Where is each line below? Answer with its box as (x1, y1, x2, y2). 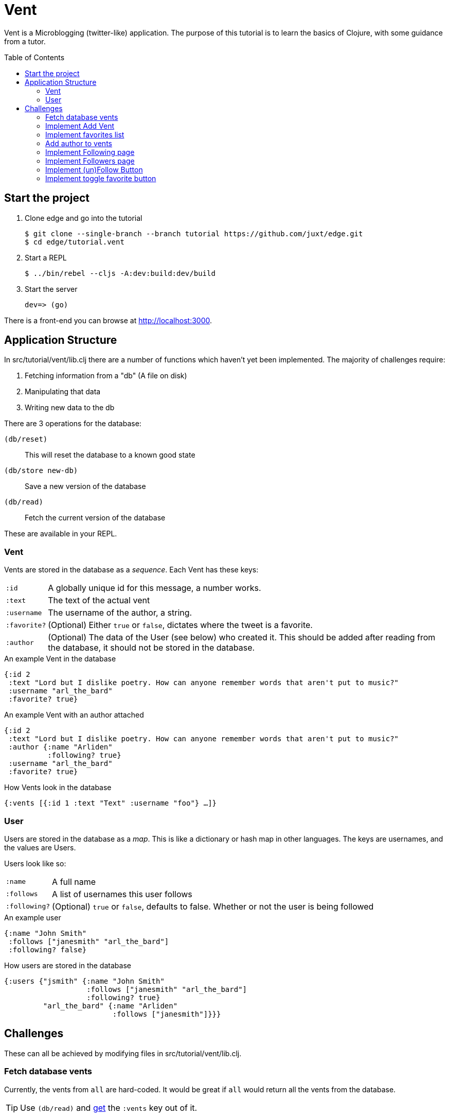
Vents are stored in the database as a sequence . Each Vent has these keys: (4, 565, 259, 574)
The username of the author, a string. (48, 607, 192, 618)
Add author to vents (45, 138, 112, 148)
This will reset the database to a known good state (25, 450, 195, 460)
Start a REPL (25, 253, 67, 262)
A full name (52, 876, 96, 887)
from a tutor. (4, 37, 46, 46)
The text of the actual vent (48, 595, 150, 606)
